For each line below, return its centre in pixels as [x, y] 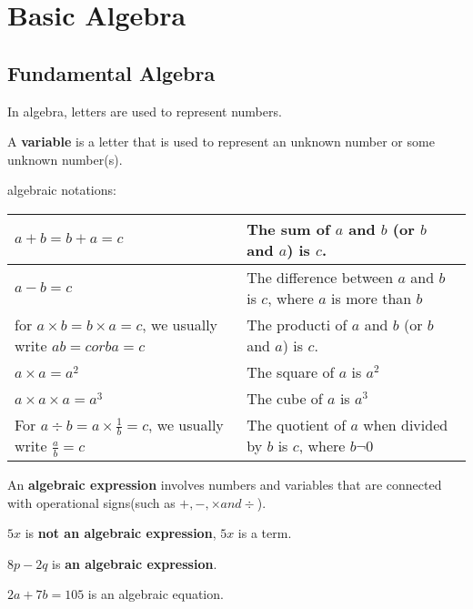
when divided [406, 425]
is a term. [265, 533]
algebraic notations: [62, 190]
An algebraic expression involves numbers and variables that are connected [225, 484]
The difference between [320, 277]
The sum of [288, 228]
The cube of [285, 398]
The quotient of [297, 425]
